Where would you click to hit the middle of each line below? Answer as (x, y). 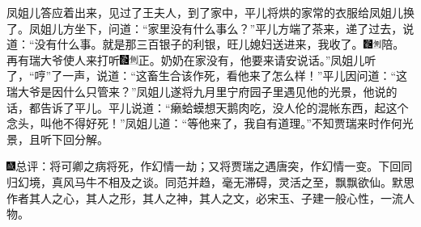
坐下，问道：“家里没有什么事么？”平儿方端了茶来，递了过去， (238, 28)
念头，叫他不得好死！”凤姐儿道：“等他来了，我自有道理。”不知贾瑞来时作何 (204, 123)
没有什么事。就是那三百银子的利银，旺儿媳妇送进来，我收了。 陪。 (219, 44)
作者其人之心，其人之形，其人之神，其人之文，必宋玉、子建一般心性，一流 (205, 198)
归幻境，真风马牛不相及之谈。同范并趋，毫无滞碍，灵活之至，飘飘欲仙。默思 (210, 181)
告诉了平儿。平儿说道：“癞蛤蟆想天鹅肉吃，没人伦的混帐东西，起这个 (224, 107)
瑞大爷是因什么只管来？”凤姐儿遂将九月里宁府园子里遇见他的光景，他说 (196, 91)
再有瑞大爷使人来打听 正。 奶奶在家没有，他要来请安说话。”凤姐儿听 (191, 59)
